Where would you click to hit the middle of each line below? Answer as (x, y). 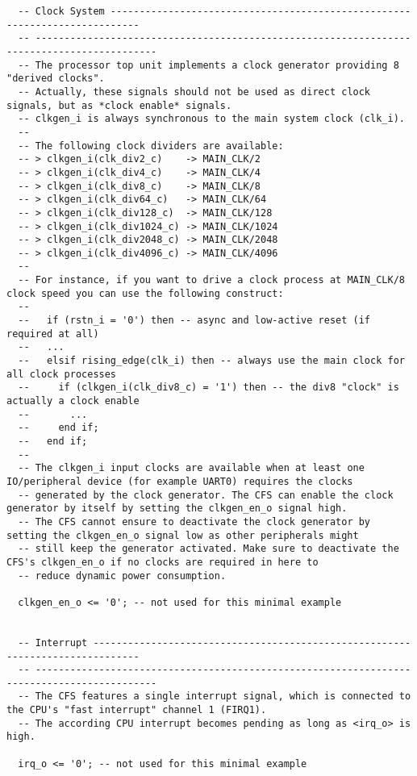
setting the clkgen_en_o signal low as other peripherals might (183, 535)
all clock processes (62, 374)
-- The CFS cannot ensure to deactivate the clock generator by (194, 522)
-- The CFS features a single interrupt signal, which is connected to (215, 697)
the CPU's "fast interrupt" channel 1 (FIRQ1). (137, 710)
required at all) (53, 334)
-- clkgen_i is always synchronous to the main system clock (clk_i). (211, 119)
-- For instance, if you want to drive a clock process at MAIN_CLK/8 (211, 280)
